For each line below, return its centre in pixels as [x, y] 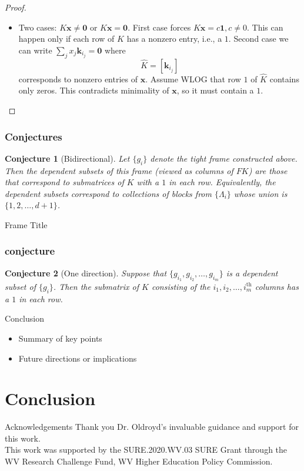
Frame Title [26, 224]
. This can [265, 27]
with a [148, 182]
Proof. [16, 7]
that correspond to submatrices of [64, 182]
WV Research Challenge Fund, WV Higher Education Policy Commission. [139, 461]
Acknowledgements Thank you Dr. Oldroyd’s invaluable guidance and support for [152, 427]
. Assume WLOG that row [193, 78]
